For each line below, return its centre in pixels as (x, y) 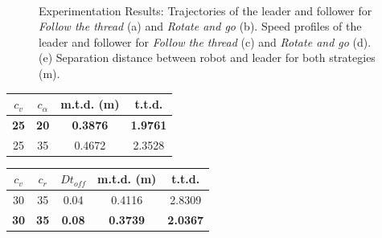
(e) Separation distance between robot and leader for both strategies (207, 57)
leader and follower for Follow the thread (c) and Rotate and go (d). (205, 41)
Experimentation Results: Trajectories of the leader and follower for (205, 10)
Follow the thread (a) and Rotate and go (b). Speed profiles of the (200, 26)
